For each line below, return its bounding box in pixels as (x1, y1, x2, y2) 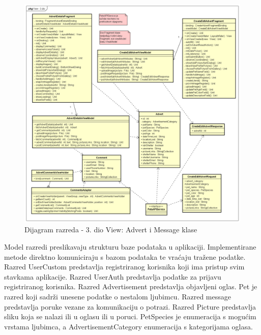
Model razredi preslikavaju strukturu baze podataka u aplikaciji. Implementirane (4, 241, 256, 252)
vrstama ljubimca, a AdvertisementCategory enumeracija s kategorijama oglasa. (4, 321, 253, 331)
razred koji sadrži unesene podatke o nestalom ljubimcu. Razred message (4, 291, 231, 302)
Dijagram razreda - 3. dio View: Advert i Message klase (24, 224, 197, 235)
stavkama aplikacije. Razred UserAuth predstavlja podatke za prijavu (4, 271, 221, 282)
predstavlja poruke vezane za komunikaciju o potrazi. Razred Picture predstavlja (4, 301, 256, 312)
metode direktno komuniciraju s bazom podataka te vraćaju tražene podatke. (4, 251, 246, 262)
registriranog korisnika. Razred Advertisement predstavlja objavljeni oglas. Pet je (4, 281, 257, 292)
